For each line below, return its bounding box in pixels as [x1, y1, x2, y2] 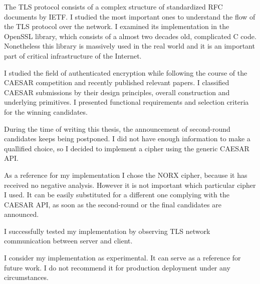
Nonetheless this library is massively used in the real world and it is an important [4, 41, 255, 51]
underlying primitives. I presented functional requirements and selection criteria [4, 97, 249, 107]
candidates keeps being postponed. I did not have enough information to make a [4, 133, 250, 144]
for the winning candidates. [4, 106, 88, 117]
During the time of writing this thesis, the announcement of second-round [4, 123, 230, 134]
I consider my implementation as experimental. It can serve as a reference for [4, 252, 241, 263]
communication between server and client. [4, 235, 133, 246]
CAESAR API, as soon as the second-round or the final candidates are [4, 199, 221, 209]
